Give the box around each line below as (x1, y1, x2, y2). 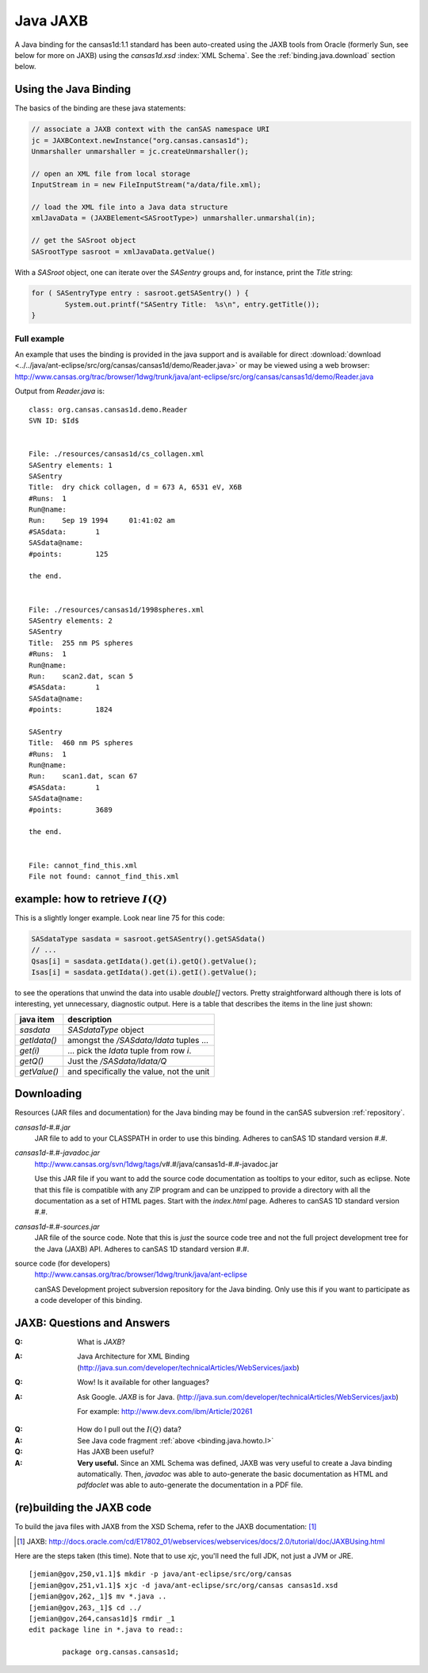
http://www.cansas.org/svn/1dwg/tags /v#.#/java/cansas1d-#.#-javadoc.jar (34, 1159, 279, 1169)
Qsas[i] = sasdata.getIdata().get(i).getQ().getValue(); (31, 956, 258, 965)
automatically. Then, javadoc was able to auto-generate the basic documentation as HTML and (77, 1469, 388, 1478)
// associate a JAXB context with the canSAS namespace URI (31, 125, 270, 134)
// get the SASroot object (31, 236, 136, 245)
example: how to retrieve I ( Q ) (14, 892, 168, 906)
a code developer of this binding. (34, 1296, 143, 1305)
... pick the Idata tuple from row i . (67, 1045, 192, 1056)
